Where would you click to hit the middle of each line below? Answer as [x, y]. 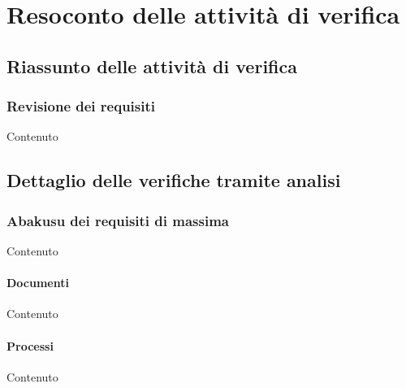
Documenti [38, 283]
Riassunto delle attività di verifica [152, 65]
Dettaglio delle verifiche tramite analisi [174, 180]
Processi [30, 345]
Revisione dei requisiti [81, 106]
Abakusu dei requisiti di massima [118, 220]
